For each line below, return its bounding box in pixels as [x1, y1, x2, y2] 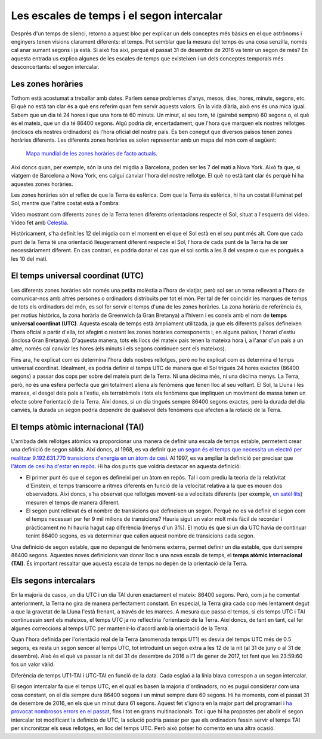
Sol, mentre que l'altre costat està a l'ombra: [11, 200, 120, 207]
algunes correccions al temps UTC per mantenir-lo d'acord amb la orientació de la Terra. [11, 625, 229, 632]
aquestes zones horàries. [11, 180, 74, 188]
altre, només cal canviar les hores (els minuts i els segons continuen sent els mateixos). [11, 345, 227, 352]
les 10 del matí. [11, 255, 48, 262]
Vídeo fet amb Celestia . [11, 219, 69, 227]
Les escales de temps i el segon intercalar [11, 9, 223, 22]
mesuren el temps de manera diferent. [26, 499, 120, 506]
